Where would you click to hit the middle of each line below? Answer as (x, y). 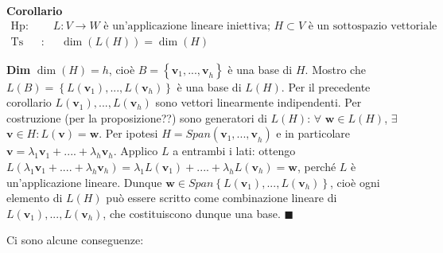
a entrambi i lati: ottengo (234, 151)
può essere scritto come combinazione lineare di (221, 198)
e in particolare (313, 133)
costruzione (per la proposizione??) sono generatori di (137, 117)
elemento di (35, 198)
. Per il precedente (326, 86)
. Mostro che (335, 69)
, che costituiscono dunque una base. (192, 213)
